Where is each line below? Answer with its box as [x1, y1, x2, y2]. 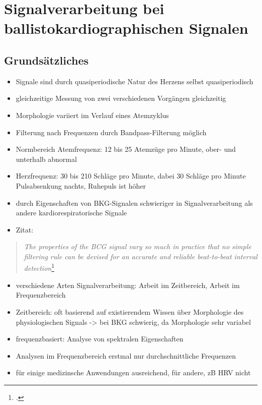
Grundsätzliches [4, 52, 89, 68]
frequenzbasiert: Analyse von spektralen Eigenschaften [16, 333, 184, 344]
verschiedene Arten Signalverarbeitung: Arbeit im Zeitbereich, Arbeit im [16, 279, 240, 290]
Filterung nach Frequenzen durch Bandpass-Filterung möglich [16, 127, 207, 137]
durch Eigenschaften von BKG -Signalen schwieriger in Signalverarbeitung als [16, 197, 253, 208]
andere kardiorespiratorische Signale [16, 207, 127, 218]
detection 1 [24, 261, 55, 273]
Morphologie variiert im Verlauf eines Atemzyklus [16, 109, 169, 120]
